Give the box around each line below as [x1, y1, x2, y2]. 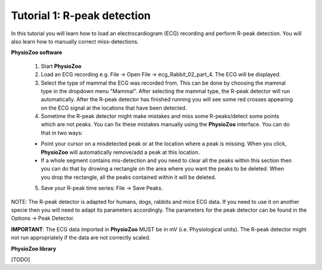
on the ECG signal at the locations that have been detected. [41, 104, 187, 111]
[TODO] [11, 256, 30, 263]
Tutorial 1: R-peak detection [11, 9, 151, 22]
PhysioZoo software [11, 49, 63, 56]
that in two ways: [41, 129, 83, 136]
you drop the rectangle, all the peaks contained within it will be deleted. [41, 173, 216, 181]
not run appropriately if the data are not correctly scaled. [11, 234, 151, 241]
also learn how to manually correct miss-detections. [11, 38, 139, 45]
